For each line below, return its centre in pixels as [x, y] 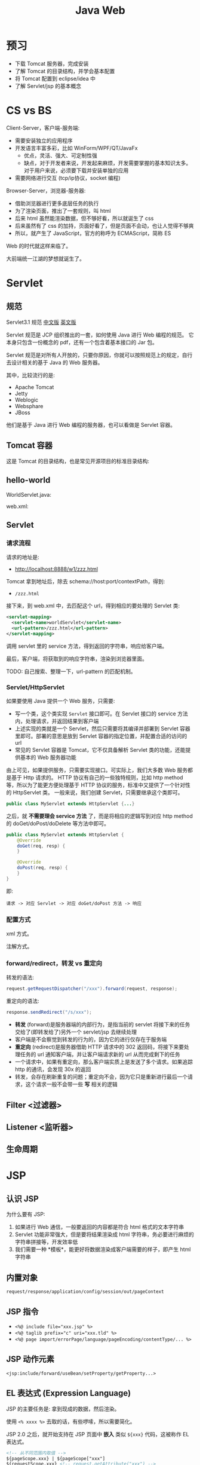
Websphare [29, 406]
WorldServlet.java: [29, 494]
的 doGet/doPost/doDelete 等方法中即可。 [58, 823]
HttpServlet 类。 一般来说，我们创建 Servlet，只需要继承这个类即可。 [98, 792]
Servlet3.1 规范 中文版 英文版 [41, 322]
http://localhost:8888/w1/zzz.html [56, 569]
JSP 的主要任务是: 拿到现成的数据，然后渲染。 [63, 1409]
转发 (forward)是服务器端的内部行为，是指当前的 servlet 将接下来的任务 [102, 1024]
